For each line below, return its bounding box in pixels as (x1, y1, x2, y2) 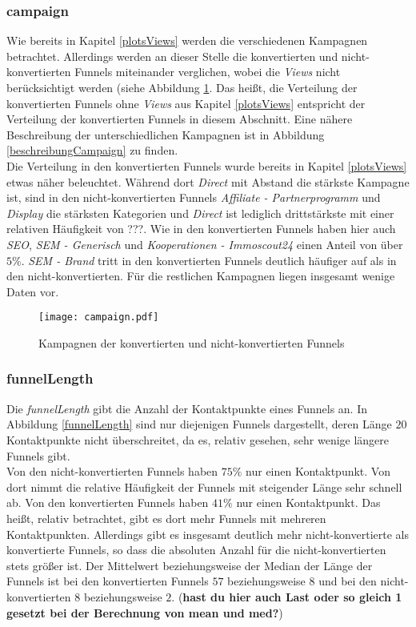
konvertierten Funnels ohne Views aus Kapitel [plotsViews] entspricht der (6, 94, 366, 111)
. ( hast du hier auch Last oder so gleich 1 (171, 588, 402, 605)
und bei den (318, 573, 377, 589)
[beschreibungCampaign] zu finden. (6, 142, 178, 159)
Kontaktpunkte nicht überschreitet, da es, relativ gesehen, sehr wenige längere (6, 431, 390, 448)
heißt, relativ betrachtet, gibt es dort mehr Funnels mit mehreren (6, 509, 326, 526)
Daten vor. (6, 283, 59, 299)
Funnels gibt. (6, 447, 70, 464)
